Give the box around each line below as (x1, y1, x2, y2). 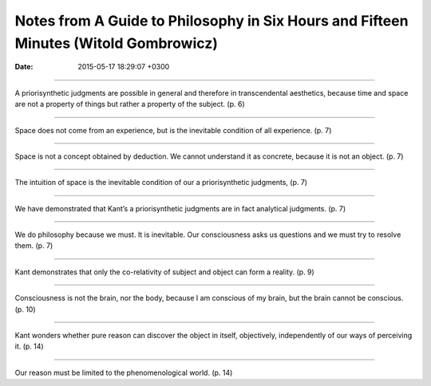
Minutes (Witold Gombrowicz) (14, 34, 219, 52)
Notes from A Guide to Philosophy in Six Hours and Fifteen (14, 12, 409, 30)
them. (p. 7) (14, 241, 53, 250)
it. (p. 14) (14, 341, 44, 351)
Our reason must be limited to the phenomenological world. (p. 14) (14, 368, 233, 377)
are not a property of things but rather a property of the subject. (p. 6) (14, 100, 245, 109)
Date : (14, 62, 34, 72)
